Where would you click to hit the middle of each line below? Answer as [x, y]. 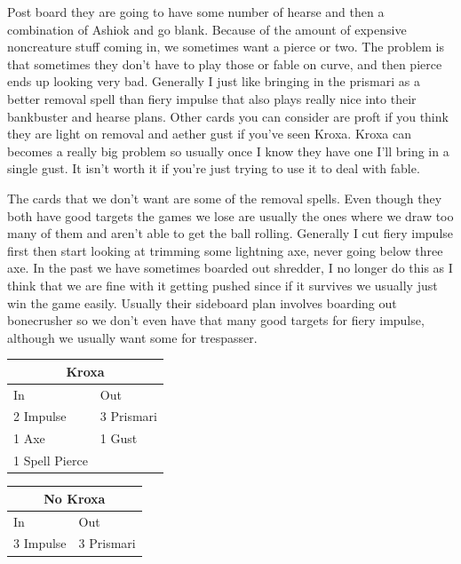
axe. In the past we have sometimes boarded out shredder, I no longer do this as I [230, 268]
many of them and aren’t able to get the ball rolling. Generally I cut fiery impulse [230, 233]
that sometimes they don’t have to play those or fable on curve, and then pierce [225, 64]
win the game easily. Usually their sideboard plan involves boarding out [202, 302]
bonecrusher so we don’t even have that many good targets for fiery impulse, [216, 320]
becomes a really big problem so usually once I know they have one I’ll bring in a [228, 151]
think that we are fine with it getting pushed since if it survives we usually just [223, 285]
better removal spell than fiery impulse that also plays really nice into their [212, 98]
